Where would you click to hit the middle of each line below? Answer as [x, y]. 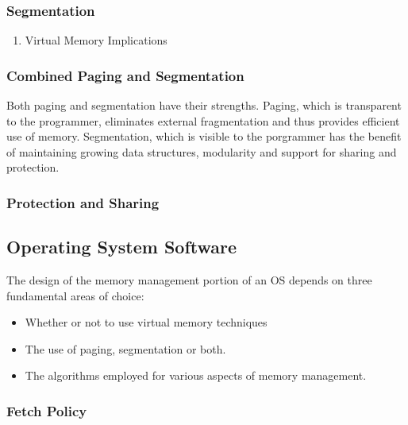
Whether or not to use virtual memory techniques [146, 322]
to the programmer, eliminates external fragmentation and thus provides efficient [203, 120]
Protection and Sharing [83, 202]
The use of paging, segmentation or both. [125, 348]
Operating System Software [122, 247]
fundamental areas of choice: [75, 295]
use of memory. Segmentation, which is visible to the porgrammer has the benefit [204, 136]
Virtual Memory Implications [96, 40]
